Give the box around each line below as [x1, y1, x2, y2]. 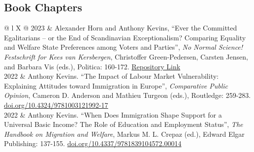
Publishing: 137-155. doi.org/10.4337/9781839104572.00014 [4, 138, 182, 149]
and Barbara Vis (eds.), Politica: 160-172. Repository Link [4, 61, 181, 71]
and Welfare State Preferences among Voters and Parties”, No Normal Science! [4, 42, 243, 52]
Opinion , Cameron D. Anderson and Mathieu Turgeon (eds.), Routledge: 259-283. [4, 90, 251, 100]
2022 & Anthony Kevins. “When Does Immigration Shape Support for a [4, 109, 222, 120]
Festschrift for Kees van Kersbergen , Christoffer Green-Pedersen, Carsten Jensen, [4, 51, 248, 61]
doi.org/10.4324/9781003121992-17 [4, 99, 108, 110]
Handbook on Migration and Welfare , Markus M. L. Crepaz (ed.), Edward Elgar [4, 128, 245, 139]
